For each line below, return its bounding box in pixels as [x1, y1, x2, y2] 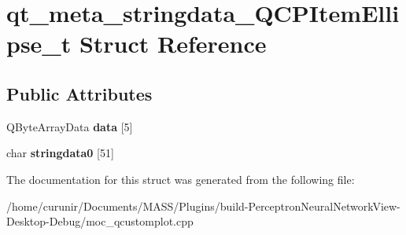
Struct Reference [79, 28, 267, 60]
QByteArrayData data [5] [6, 118, 133, 134]
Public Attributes [6, 81, 153, 105]
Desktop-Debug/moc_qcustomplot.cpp [6, 213, 194, 229]
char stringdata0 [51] [6, 145, 114, 161]
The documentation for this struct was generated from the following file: [6, 171, 355, 187]
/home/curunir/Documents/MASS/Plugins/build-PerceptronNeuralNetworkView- [6, 197, 400, 214]
